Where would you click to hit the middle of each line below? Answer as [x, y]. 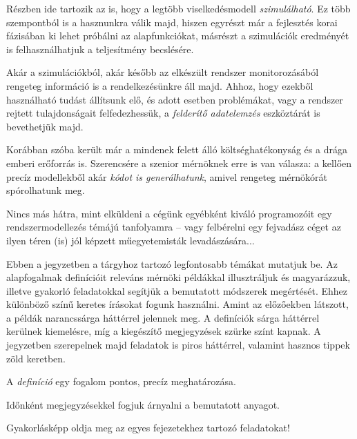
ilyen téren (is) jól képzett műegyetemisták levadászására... [131, 240]
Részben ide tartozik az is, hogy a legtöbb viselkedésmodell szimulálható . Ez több [178, 8]
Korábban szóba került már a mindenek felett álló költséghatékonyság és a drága [177, 149]
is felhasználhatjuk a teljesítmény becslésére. [100, 49]
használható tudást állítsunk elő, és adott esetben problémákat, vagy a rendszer [175, 99]
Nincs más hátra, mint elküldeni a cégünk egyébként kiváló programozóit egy [169, 213]
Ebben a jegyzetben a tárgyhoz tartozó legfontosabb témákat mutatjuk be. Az [172, 263]
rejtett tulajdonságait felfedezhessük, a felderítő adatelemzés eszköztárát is [163, 113]
